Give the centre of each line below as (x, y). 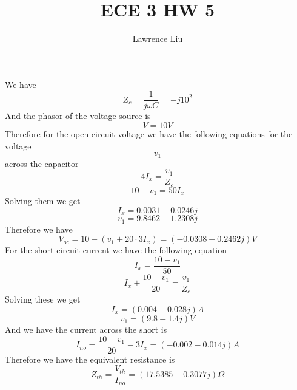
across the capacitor (42, 163)
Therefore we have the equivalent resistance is (90, 359)
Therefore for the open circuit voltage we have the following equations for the (149, 133)
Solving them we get (43, 201)
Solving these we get (43, 299)
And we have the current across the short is (86, 330)
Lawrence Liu (158, 39)
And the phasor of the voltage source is (78, 116)
